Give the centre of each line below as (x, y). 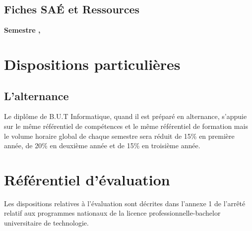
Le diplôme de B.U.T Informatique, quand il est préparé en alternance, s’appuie (126, 116)
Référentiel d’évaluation (87, 179)
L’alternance (36, 95)
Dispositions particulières (92, 64)
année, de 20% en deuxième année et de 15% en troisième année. (102, 145)
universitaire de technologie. (46, 223)
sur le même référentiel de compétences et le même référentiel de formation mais (126, 126)
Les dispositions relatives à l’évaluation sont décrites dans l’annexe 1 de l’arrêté (125, 203)
